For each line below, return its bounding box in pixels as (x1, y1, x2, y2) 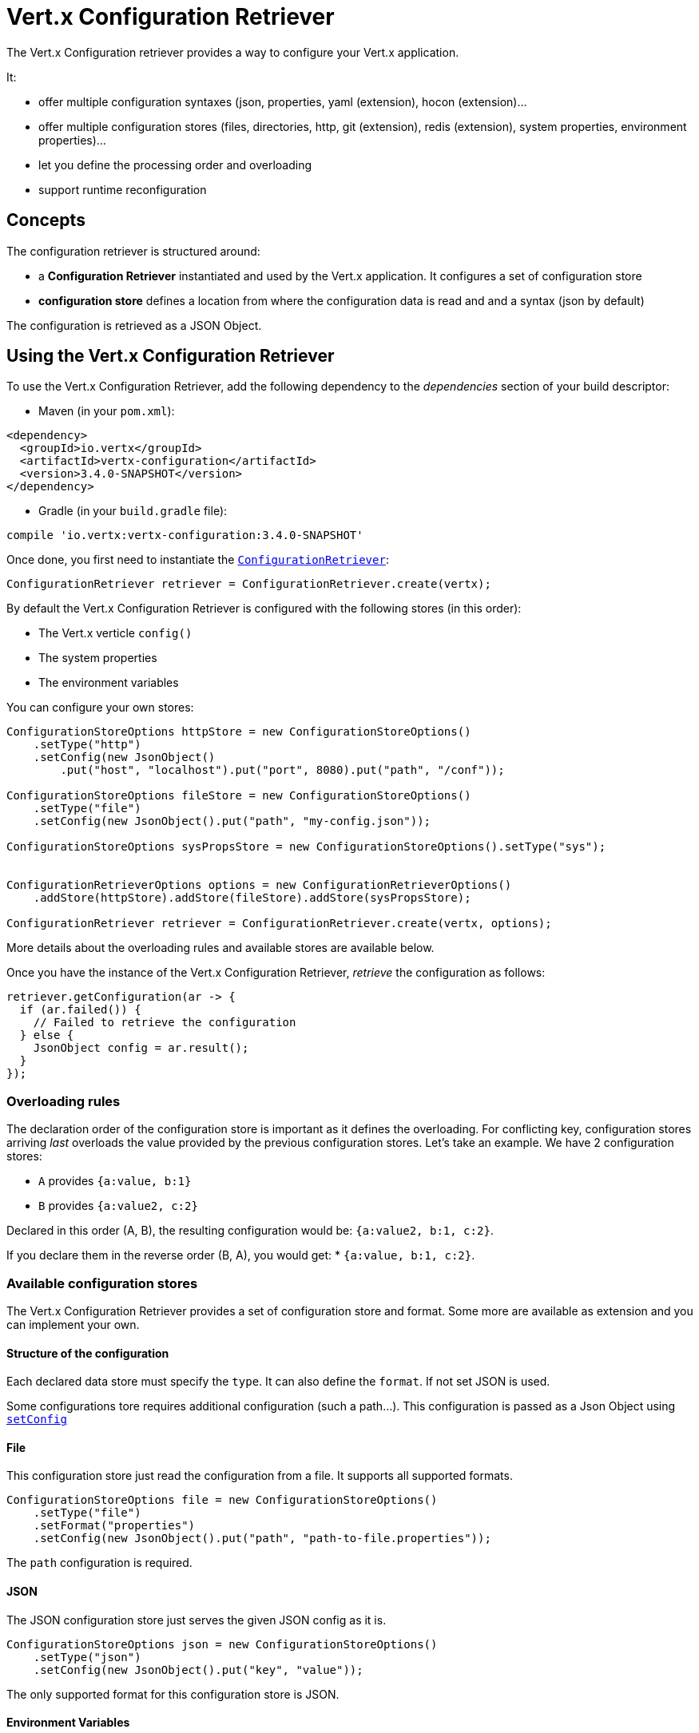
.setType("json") (33, 1650, 141, 1664)
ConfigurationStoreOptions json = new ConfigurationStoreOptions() (6, 1637, 438, 1651)
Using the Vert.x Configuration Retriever (6, 346, 335, 367)
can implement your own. (6, 1317, 140, 1331)
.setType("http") (33, 738, 141, 751)
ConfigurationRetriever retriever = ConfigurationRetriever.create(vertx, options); (6, 917, 552, 930)
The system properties (38, 651, 157, 665)
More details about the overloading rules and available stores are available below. (6, 941, 435, 955)
